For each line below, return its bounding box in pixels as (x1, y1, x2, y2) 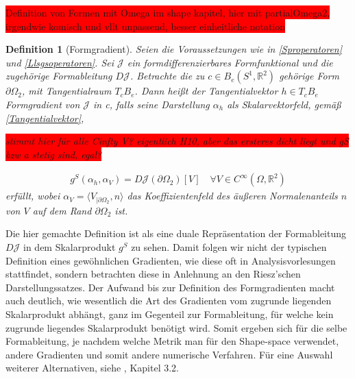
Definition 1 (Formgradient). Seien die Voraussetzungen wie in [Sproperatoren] (5, 42, 342, 56)
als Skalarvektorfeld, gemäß (227, 97, 341, 111)
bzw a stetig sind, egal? (5, 147, 102, 161)
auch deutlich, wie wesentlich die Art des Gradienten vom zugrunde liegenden (5, 293, 332, 308)
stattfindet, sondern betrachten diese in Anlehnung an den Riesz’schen (5, 267, 301, 281)
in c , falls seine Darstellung (93, 97, 210, 111)
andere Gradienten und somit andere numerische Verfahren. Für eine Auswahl (5, 347, 333, 361)
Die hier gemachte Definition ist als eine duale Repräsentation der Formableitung (5, 226, 346, 241)
